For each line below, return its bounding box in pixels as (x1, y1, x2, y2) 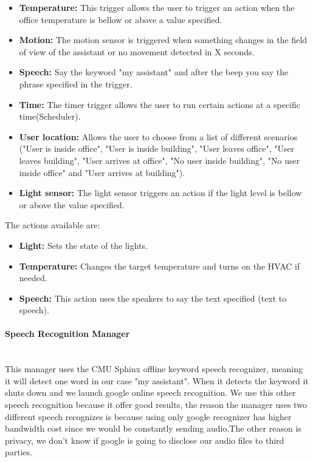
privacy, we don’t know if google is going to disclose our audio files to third (5, 433, 284, 446)
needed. (19, 271, 47, 284)
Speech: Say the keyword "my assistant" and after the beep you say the (19, 66, 289, 78)
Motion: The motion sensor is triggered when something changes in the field (19, 33, 308, 46)
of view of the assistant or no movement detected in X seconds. (19, 45, 255, 58)
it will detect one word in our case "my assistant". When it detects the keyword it (5, 374, 309, 387)
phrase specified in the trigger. (19, 77, 132, 90)
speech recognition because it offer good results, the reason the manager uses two (5, 398, 307, 411)
